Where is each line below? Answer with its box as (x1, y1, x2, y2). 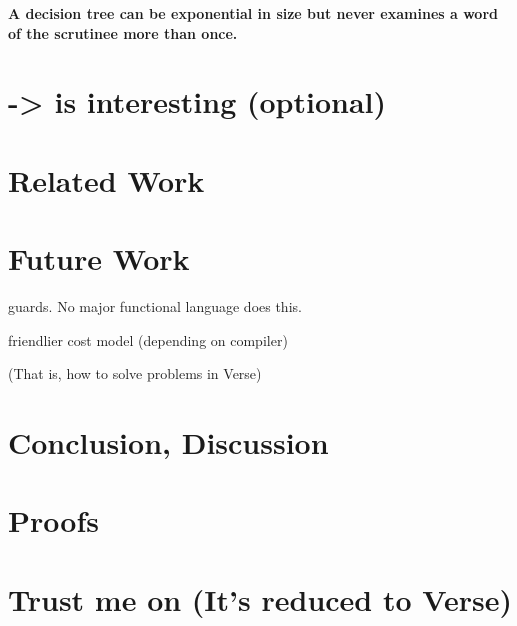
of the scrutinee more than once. (8, 22, 238, 43)
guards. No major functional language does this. (8, 296, 302, 317)
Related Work (8, 159, 205, 200)
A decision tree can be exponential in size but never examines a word (8, 3, 498, 23)
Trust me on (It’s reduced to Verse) (8, 578, 512, 619)
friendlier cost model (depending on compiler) (8, 329, 288, 350)
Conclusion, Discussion (8, 422, 329, 463)
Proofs (8, 500, 99, 541)
